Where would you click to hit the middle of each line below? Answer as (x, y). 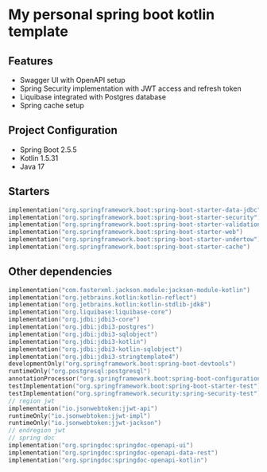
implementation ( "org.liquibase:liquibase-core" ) (90, 312)
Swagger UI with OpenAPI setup (72, 80)
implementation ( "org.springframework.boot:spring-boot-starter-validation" (136, 224)
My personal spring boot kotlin (112, 15)
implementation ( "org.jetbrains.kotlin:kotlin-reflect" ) (103, 297)
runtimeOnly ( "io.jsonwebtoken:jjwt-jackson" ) (85, 423)
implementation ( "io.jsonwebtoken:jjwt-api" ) (83, 408)
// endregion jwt (37, 431)
